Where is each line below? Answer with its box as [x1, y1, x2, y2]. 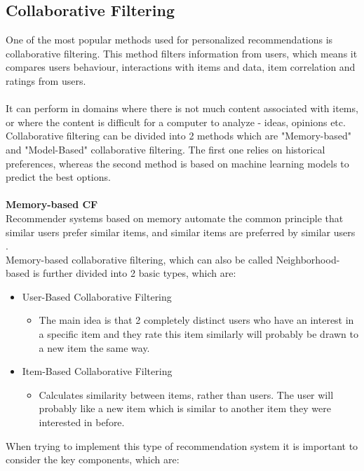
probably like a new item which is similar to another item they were [39, 401, 331, 416]
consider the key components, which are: [6, 452, 180, 467]
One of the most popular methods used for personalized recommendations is [6, 32, 333, 47]
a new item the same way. [39, 340, 150, 355]
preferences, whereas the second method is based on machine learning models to [6, 156, 349, 170]
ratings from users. [6, 73, 86, 88]
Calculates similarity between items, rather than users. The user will [39, 387, 334, 402]
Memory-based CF [6, 197, 98, 212]
